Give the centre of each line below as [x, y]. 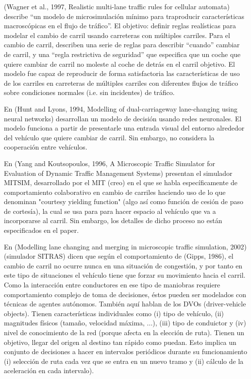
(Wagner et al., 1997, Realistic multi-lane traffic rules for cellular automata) [117, 6]
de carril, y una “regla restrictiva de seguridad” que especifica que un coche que [122, 54]
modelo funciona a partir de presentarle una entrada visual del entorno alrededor [124, 128]
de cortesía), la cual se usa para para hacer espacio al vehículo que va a [110, 211]
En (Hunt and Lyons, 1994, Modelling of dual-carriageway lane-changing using [121, 108]
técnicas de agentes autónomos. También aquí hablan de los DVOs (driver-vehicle [125, 304]
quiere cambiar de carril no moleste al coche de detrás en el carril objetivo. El [119, 64]
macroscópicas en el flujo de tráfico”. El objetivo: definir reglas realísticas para [120, 26]
